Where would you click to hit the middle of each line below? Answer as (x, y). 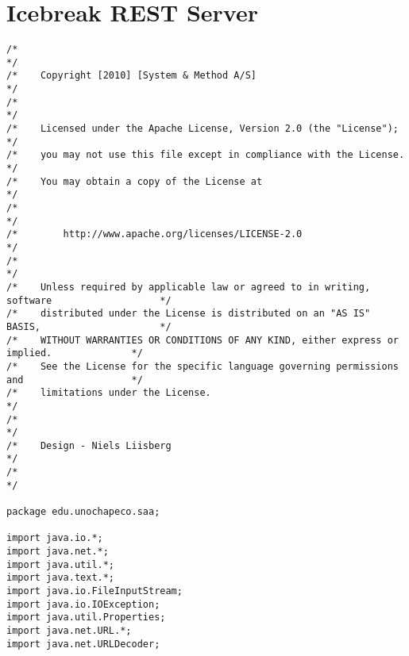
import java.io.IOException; (83, 604)
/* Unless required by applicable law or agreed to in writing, (189, 287)
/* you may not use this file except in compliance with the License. (206, 155)
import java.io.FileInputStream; (95, 591)
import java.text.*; (61, 578)
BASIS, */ (89, 326)
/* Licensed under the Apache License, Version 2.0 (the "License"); (203, 129)
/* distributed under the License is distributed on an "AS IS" (189, 314)
